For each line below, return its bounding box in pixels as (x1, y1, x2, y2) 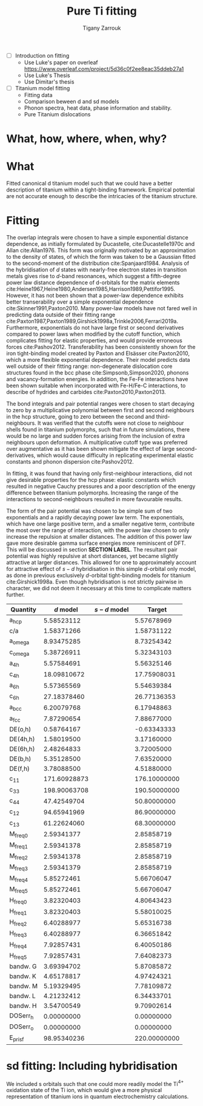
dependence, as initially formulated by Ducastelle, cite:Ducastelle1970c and (6, 241, 195, 248)
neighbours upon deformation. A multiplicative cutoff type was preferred (6, 439, 188, 446)
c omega (9, 647, 30, 657)
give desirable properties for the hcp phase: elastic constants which (6, 476, 176, 484)
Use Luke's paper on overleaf (24, 59, 98, 66)
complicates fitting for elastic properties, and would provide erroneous (6, 337, 183, 344)
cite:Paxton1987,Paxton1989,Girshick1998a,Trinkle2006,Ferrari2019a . (6, 318, 179, 325)
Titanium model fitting (15, 85, 70, 92)
